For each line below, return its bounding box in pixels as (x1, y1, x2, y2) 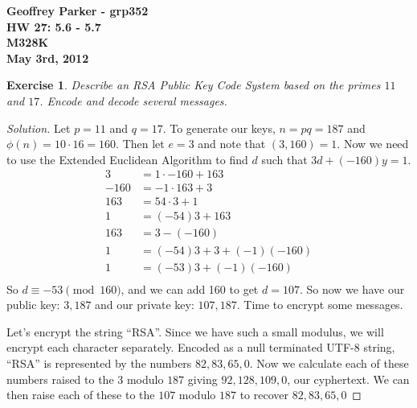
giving (187, 370, 218, 387)
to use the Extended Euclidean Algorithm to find (6, 150, 248, 167)
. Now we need (337, 135, 409, 152)
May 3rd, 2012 (6, 49, 89, 66)
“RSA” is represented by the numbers (6, 354, 192, 371)
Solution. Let (6, 119, 71, 136)
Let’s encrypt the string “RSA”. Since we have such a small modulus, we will (6, 323, 384, 340)
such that (261, 150, 308, 167)
